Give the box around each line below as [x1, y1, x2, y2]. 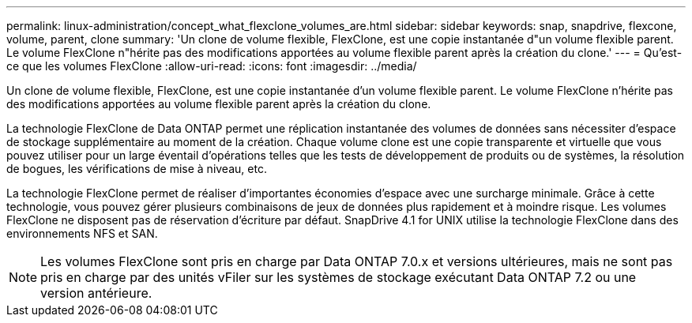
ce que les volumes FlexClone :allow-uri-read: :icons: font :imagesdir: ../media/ [6, 59, 417, 73]
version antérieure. [40, 285, 152, 301]
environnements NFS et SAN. [6, 227, 158, 240]
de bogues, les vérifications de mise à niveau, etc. [6, 162, 267, 175]
